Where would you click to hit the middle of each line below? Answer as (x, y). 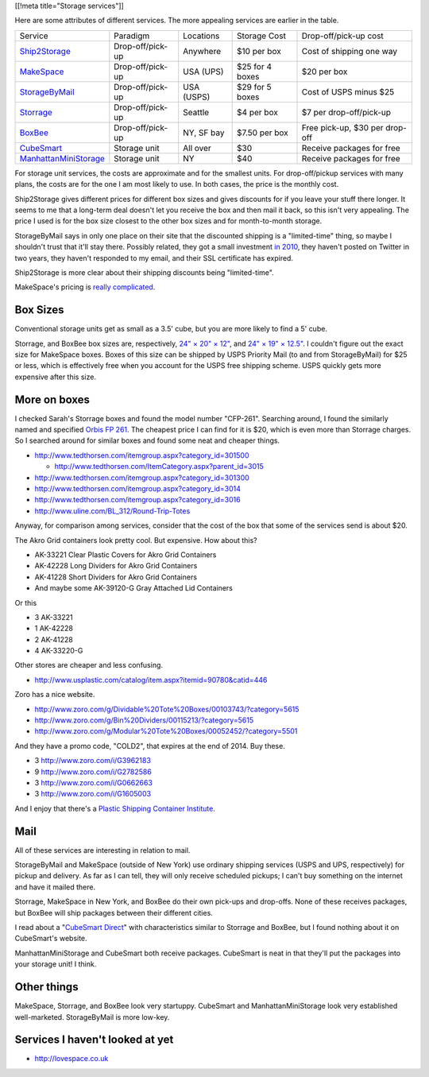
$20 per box (325, 72)
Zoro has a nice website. (55, 695)
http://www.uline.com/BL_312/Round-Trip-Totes (112, 511)
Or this (26, 602)
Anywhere (202, 51)
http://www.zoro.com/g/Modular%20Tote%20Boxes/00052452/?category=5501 (166, 731)
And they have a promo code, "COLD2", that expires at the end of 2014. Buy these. (150, 746)
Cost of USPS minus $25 (348, 91)
